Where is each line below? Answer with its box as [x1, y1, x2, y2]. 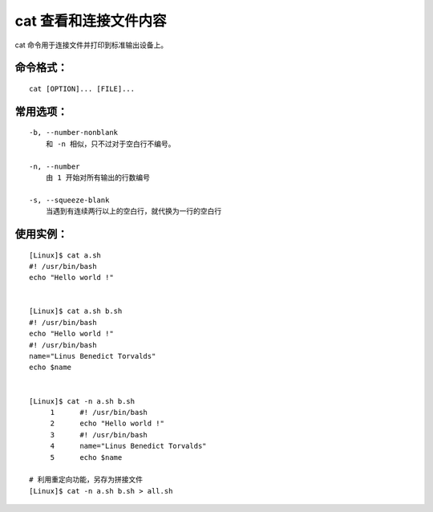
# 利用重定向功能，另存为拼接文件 [29, 475, 144, 485]
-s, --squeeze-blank [29, 195, 110, 205]
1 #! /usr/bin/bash [50, 408, 148, 417]
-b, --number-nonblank [29, 128, 119, 137]
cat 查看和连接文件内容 [14, 12, 167, 30]
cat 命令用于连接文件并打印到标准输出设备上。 [14, 40, 168, 50]
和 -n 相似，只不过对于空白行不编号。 [45, 139, 176, 148]
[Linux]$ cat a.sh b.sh [29, 307, 123, 316]
